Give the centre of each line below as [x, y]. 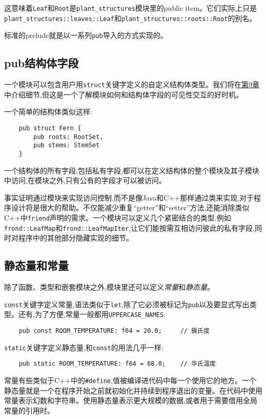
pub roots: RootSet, [68, 137]
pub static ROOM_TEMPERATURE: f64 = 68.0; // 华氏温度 [117, 364]
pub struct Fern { [50, 128]
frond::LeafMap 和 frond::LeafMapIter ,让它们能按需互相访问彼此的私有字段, [129, 227]
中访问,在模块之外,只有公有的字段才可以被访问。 [85, 180]
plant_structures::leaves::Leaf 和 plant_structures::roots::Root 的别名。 [130, 18]
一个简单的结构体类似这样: [48, 112]
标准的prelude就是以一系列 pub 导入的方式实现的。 [86, 35]
